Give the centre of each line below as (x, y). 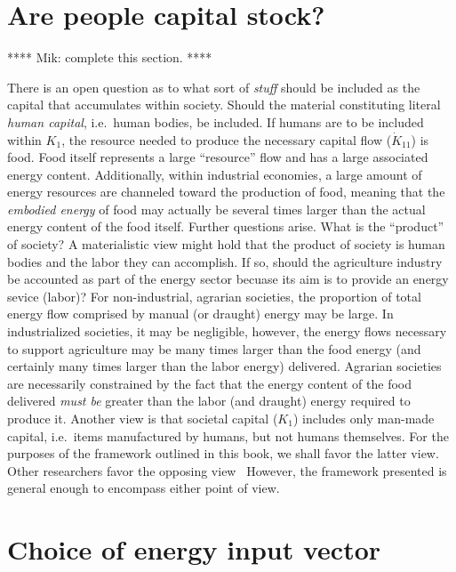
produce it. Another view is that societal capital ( (143, 418)
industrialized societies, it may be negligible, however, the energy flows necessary (227, 331)
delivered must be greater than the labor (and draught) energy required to (209, 401)
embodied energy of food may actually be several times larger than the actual (216, 209)
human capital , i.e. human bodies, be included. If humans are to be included (216, 121)
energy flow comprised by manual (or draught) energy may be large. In (200, 314)
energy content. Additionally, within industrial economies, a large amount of (215, 174)
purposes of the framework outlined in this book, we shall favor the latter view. (223, 453)
